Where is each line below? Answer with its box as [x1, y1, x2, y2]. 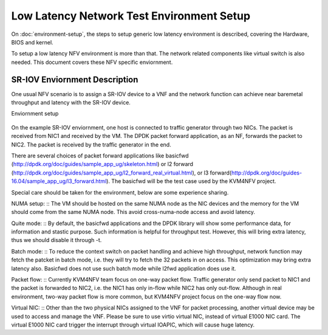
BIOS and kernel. [11, 38, 54, 46]
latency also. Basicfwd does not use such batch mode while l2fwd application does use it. [11, 264, 236, 272]
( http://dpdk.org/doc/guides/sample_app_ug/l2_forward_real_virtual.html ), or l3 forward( [11, 169, 232, 176]
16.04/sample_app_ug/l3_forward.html [11, 178, 107, 185]
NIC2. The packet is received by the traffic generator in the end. [11, 140, 171, 148]
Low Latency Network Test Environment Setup [11, 9, 251, 22]
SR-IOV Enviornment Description [11, 74, 138, 85]
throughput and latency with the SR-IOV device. [11, 99, 131, 106]
